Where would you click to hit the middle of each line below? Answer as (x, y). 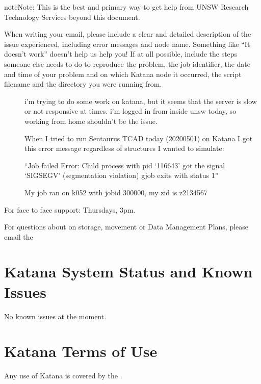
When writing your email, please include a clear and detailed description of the (128, 34)
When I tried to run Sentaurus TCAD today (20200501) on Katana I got (139, 138)
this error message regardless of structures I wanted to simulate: (124, 148)
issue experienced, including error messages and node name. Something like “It (127, 44)
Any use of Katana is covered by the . (63, 376)
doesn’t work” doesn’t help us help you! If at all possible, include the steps (121, 54)
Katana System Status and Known (128, 272)
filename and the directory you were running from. (83, 84)
